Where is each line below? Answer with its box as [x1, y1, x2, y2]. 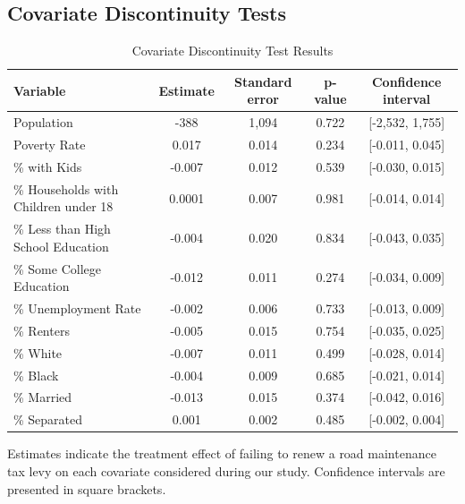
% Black [13, 365, 59, 384]
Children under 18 [13, 197, 114, 216]
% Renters [13, 320, 70, 339]
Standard [234, 72, 292, 90]
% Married [13, 388, 72, 406]
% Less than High [13, 219, 111, 238]
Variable [13, 81, 66, 99]
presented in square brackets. [7, 479, 166, 498]
